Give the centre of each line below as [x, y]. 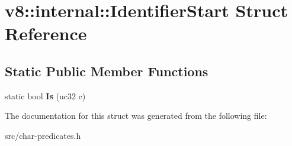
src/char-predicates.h [43, 135]
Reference [46, 33]
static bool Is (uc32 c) [45, 95]
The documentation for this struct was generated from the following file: [136, 116]
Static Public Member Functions [107, 71]
